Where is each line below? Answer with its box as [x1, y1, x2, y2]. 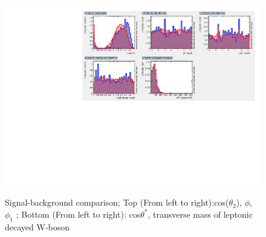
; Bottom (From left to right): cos [16, 207, 141, 220]
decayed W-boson [5, 220, 70, 233]
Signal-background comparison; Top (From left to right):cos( [5, 196, 229, 209]
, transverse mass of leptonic [148, 207, 253, 220]
